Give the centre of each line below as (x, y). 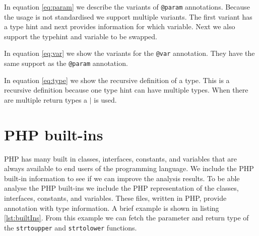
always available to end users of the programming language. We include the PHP (129, 168)
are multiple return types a (46, 99)
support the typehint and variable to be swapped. (81, 36)
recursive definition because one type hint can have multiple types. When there (126, 90)
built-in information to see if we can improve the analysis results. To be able (122, 178)
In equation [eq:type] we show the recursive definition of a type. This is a (117, 80)
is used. (105, 99)
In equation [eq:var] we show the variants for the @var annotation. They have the (129, 53)
